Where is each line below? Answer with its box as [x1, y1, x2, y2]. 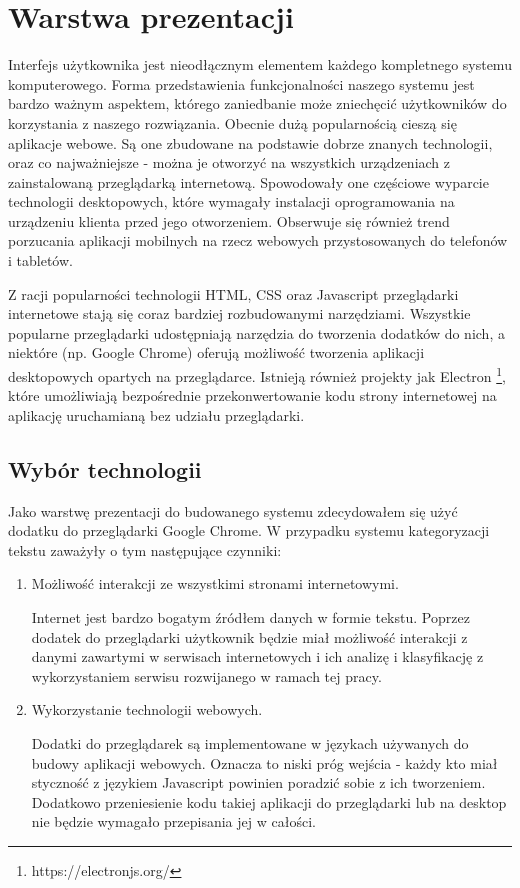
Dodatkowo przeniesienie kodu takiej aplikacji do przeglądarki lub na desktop [31, 791, 507, 812]
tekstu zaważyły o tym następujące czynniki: [8, 539, 282, 560]
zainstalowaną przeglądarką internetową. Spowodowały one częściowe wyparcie [8, 171, 489, 192]
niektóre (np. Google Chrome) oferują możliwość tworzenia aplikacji [8, 342, 425, 363]
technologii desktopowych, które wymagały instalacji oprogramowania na [8, 191, 455, 212]
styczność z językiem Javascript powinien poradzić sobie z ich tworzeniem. [31, 772, 486, 793]
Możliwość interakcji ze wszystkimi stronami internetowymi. [31, 573, 399, 594]
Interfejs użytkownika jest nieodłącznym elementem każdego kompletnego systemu [8, 54, 512, 75]
